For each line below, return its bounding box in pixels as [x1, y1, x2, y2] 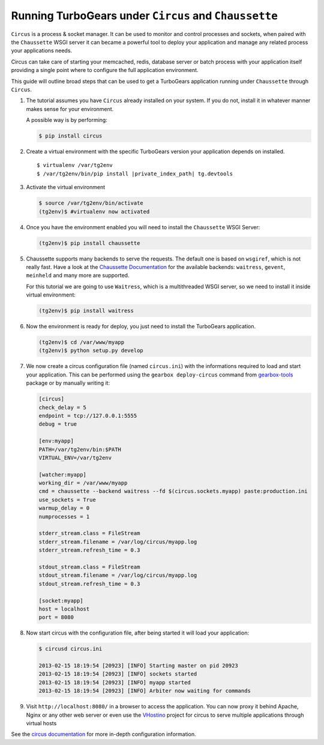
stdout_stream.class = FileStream [38, 564, 140, 570]
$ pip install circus [38, 133, 103, 139]
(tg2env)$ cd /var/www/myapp [38, 339, 125, 346]
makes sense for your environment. [26, 105, 114, 112]
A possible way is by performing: [26, 116, 107, 124]
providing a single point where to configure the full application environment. [11, 67, 199, 74]
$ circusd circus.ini [38, 645, 103, 653]
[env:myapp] [38, 438, 74, 444]
